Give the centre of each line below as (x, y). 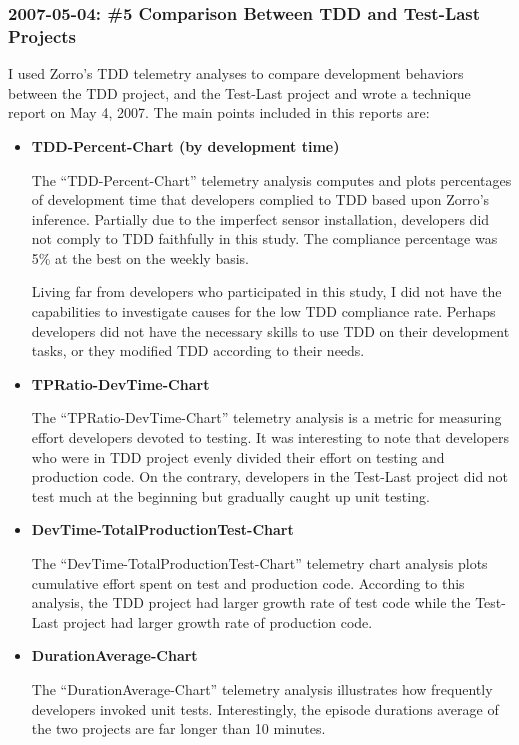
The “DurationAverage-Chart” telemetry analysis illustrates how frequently (262, 688)
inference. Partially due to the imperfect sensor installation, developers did (260, 218)
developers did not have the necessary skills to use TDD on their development (270, 330)
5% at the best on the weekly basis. (140, 257)
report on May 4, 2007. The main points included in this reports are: (219, 112)
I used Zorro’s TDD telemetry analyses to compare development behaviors (236, 73)
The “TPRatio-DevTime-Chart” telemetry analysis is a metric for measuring (266, 417)
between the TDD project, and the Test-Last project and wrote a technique (239, 92)
